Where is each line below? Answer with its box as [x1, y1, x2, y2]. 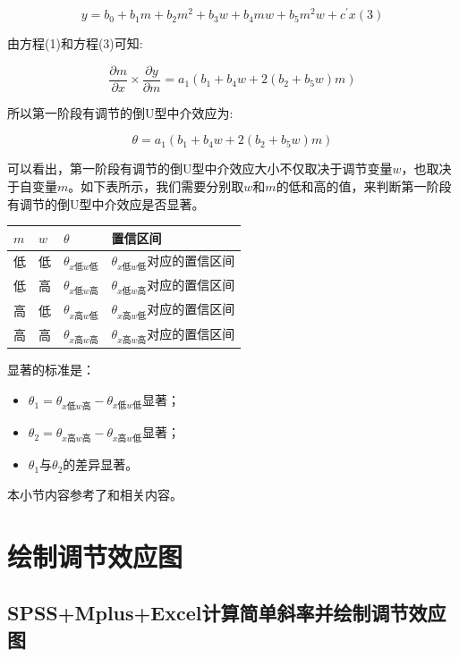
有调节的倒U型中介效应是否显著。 [7, 194, 205, 213]
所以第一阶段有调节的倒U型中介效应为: [7, 103, 234, 122]
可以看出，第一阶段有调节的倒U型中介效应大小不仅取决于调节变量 [7, 159, 393, 178]
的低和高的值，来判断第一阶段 [276, 176, 452, 195]
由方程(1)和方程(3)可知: [7, 34, 143, 53]
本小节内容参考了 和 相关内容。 [7, 485, 183, 504]
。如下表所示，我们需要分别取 [68, 176, 244, 195]
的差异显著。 [63, 455, 139, 474]
